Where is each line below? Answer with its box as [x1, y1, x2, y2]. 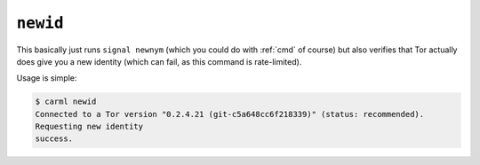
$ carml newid [35, 97, 97, 106]
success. [35, 134, 74, 144]
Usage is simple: [16, 73, 77, 83]
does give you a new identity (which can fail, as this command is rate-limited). [16, 56, 302, 67]
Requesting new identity [35, 122, 144, 132]
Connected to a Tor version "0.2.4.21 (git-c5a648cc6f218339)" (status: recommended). [35, 109, 425, 119]
